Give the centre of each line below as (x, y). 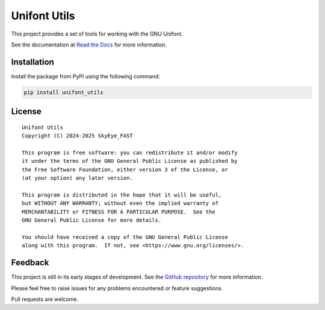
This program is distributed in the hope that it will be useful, (122, 195)
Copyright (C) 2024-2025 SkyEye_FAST (78, 136)
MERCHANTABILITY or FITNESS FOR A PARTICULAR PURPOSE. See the (119, 212)
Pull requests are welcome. (45, 299)
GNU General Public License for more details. (92, 220)
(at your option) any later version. (78, 178)
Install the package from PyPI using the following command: (85, 76)
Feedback (30, 263)
